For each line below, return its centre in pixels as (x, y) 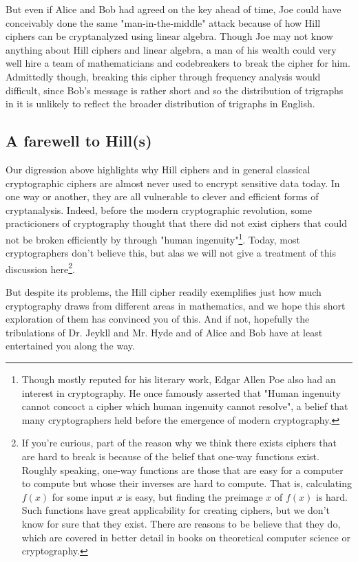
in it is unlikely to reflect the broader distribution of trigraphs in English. (160, 104)
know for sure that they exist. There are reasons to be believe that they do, (181, 523)
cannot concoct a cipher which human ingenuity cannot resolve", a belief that (185, 406)
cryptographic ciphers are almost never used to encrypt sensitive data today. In (173, 183)
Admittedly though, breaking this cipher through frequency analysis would (163, 76)
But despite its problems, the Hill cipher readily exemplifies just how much (164, 292)
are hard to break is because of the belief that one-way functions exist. (170, 456)
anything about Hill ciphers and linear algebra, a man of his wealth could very (171, 49)
